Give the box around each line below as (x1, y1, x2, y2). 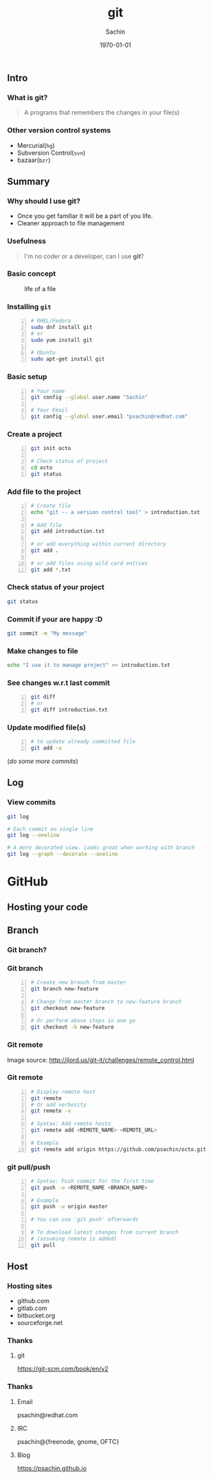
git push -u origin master (30, 1204, 108, 1210)
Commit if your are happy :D (7, 614, 103, 624)
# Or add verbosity (30, 1101, 87, 1108)
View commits (7, 798, 56, 807)
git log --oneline (7, 832, 60, 839)
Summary (7, 175, 50, 187)
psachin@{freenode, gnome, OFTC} (16, 1437, 120, 1445)
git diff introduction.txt (30, 706, 108, 714)
